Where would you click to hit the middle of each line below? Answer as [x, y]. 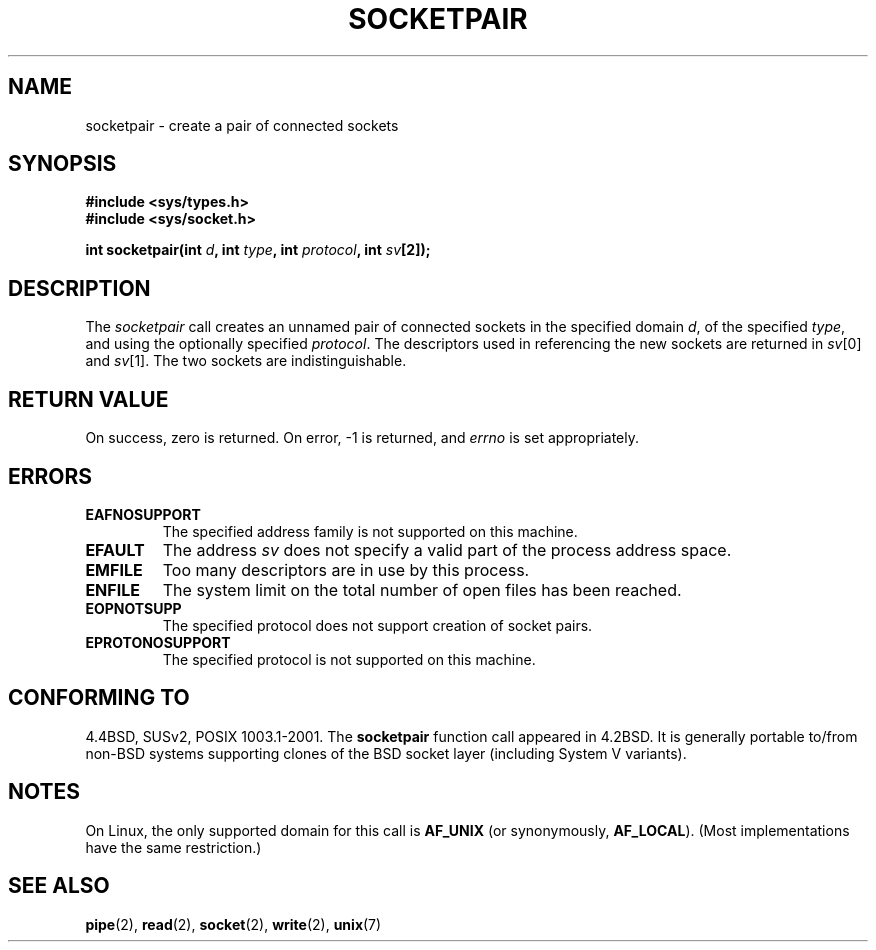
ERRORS [50, 476]
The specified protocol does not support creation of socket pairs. [377, 625]
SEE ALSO [59, 886]
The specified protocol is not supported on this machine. [349, 659]
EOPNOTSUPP [133, 608]
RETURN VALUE [88, 399]
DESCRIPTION [79, 288]
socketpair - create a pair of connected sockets [242, 125]
